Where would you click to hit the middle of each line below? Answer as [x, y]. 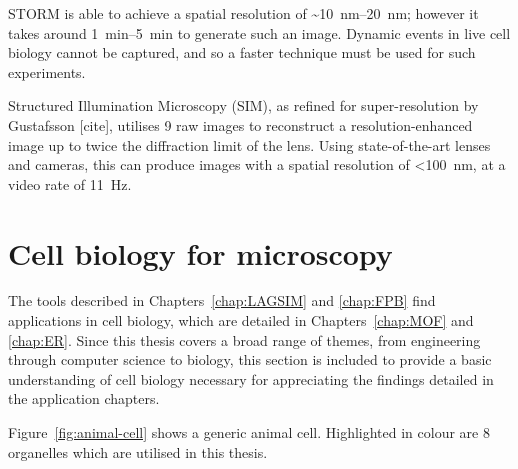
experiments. [47, 71]
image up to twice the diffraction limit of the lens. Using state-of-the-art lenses [249, 144]
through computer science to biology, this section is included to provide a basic [250, 359]
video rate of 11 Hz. [70, 183]
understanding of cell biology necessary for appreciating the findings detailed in [251, 378]
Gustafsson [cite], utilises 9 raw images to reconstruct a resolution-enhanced [240, 124]
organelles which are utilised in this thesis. [138, 451]
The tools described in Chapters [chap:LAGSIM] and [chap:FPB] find [222, 300]
